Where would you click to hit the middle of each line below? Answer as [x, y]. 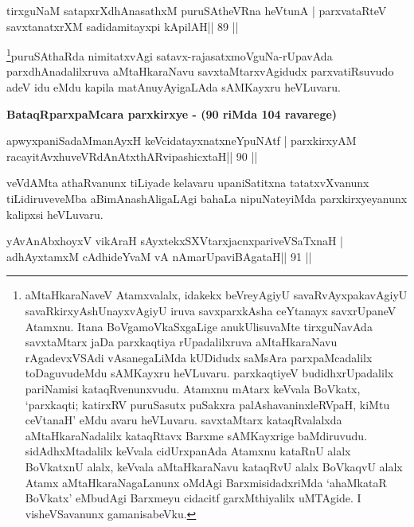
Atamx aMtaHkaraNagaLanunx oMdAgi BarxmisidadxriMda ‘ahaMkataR [206, 482]
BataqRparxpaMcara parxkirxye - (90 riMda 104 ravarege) [172, 113]
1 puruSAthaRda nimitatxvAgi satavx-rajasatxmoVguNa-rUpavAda [170, 55]
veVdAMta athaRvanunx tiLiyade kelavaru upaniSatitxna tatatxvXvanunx [188, 183]
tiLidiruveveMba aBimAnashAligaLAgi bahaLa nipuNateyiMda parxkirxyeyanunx [207, 198]
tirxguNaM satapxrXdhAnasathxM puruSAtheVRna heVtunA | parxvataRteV [197, 10]
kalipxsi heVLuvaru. [55, 214]
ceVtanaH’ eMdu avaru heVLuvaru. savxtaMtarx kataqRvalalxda [184, 420]
